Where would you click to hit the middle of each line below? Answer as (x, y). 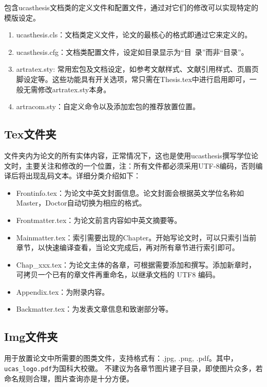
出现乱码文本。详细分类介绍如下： (83, 176)
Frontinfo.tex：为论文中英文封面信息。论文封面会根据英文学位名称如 (130, 192)
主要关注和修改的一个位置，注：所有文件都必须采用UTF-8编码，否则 (140, 165)
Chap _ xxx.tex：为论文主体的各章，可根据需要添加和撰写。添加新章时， (136, 264)
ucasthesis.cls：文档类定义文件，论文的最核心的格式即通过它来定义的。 (134, 35)
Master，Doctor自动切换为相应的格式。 (81, 203)
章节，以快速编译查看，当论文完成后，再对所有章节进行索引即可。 (128, 247)
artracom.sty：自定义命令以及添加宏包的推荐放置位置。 (108, 106)
